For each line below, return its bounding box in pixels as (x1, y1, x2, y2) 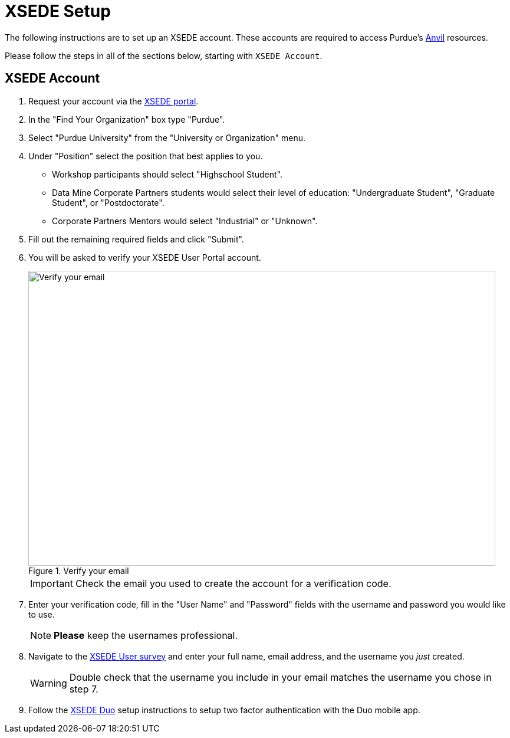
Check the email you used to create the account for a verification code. (75, 577, 391, 589)
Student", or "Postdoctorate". (52, 197, 164, 208)
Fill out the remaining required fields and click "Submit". (28, 234, 244, 244)
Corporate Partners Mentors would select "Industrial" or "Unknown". (52, 215, 318, 226)
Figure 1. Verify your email (28, 565, 129, 576)
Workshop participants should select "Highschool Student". (52, 169, 282, 179)
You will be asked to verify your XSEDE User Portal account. (28, 252, 261, 263)
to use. (28, 609, 55, 619)
